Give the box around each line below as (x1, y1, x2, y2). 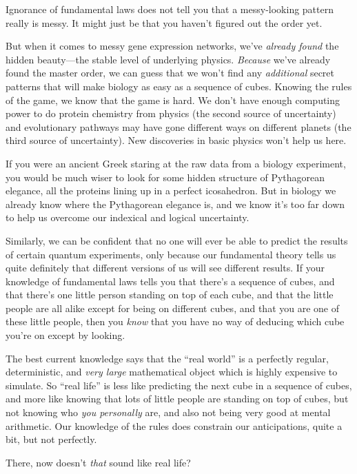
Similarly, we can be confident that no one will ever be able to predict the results (6, 233, 348, 247)
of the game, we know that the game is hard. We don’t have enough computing (6, 92, 340, 107)
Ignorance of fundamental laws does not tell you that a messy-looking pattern (6, 2, 334, 16)
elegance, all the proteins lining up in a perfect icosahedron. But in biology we (6, 183, 336, 198)
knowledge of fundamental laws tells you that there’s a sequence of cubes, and (6, 274, 335, 288)
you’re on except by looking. (6, 328, 125, 342)
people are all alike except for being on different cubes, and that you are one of (6, 300, 340, 315)
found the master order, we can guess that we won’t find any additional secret (6, 65, 335, 80)
